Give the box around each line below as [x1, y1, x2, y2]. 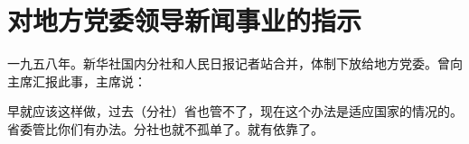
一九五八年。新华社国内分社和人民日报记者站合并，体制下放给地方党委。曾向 [7, 54, 463, 73]
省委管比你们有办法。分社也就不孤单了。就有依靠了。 [7, 119, 324, 138]
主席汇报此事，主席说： [7, 71, 146, 90]
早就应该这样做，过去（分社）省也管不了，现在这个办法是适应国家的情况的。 [7, 102, 463, 121]
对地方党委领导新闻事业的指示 [7, 2, 362, 39]
